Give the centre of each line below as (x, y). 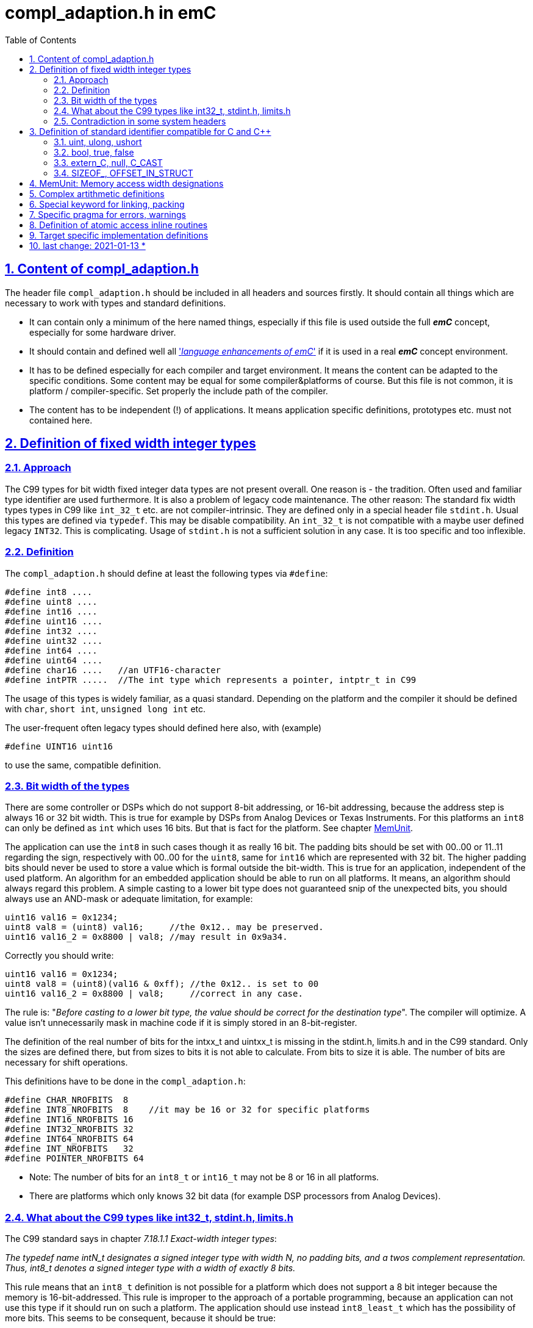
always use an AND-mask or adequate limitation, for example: (129, 899)
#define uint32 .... (54, 641)
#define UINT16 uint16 (59, 746)
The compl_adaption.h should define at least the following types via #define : (166, 573)
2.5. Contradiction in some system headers (140, 121)
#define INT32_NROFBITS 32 (69, 1129)
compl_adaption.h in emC (111, 13)
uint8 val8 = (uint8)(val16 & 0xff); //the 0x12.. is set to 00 (162, 984)
